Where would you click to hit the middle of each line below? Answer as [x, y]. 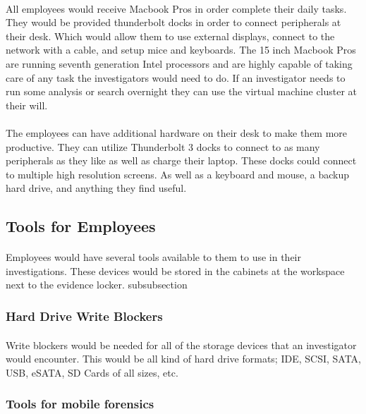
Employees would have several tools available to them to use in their [153, 257]
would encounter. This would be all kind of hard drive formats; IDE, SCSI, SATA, [183, 359]
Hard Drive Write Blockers [84, 316]
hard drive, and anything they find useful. [96, 188]
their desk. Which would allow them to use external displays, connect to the [170, 36]
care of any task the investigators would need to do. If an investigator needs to [176, 77]
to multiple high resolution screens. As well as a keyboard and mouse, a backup [178, 174]
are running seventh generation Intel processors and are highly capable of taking [179, 63]
